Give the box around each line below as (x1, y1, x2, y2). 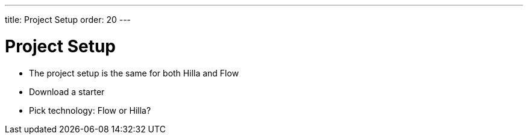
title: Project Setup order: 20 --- (5, 14, 131, 25)
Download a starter (29, 86, 105, 97)
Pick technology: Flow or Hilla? (29, 105, 151, 116)
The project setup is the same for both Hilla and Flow (29, 67, 239, 78)
